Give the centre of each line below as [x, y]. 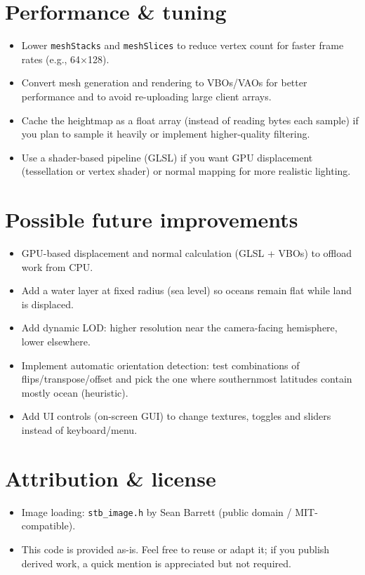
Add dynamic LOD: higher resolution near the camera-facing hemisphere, [179, 328]
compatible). [48, 526]
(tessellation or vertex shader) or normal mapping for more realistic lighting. [186, 171]
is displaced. [47, 304]
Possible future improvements [152, 219]
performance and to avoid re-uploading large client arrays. [146, 96]
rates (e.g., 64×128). [65, 59]
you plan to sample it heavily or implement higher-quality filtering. [166, 134]
